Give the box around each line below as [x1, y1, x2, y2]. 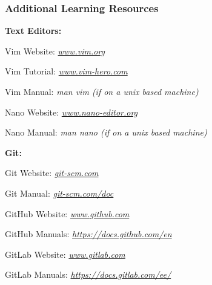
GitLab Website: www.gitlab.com [5, 247, 125, 260]
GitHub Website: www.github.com [5, 207, 130, 220]
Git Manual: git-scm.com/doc [5, 186, 114, 199]
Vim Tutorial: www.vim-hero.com [5, 65, 128, 77]
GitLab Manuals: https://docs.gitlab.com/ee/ [5, 268, 171, 281]
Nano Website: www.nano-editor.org [5, 105, 138, 118]
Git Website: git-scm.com [5, 166, 99, 179]
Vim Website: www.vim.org [5, 44, 105, 57]
